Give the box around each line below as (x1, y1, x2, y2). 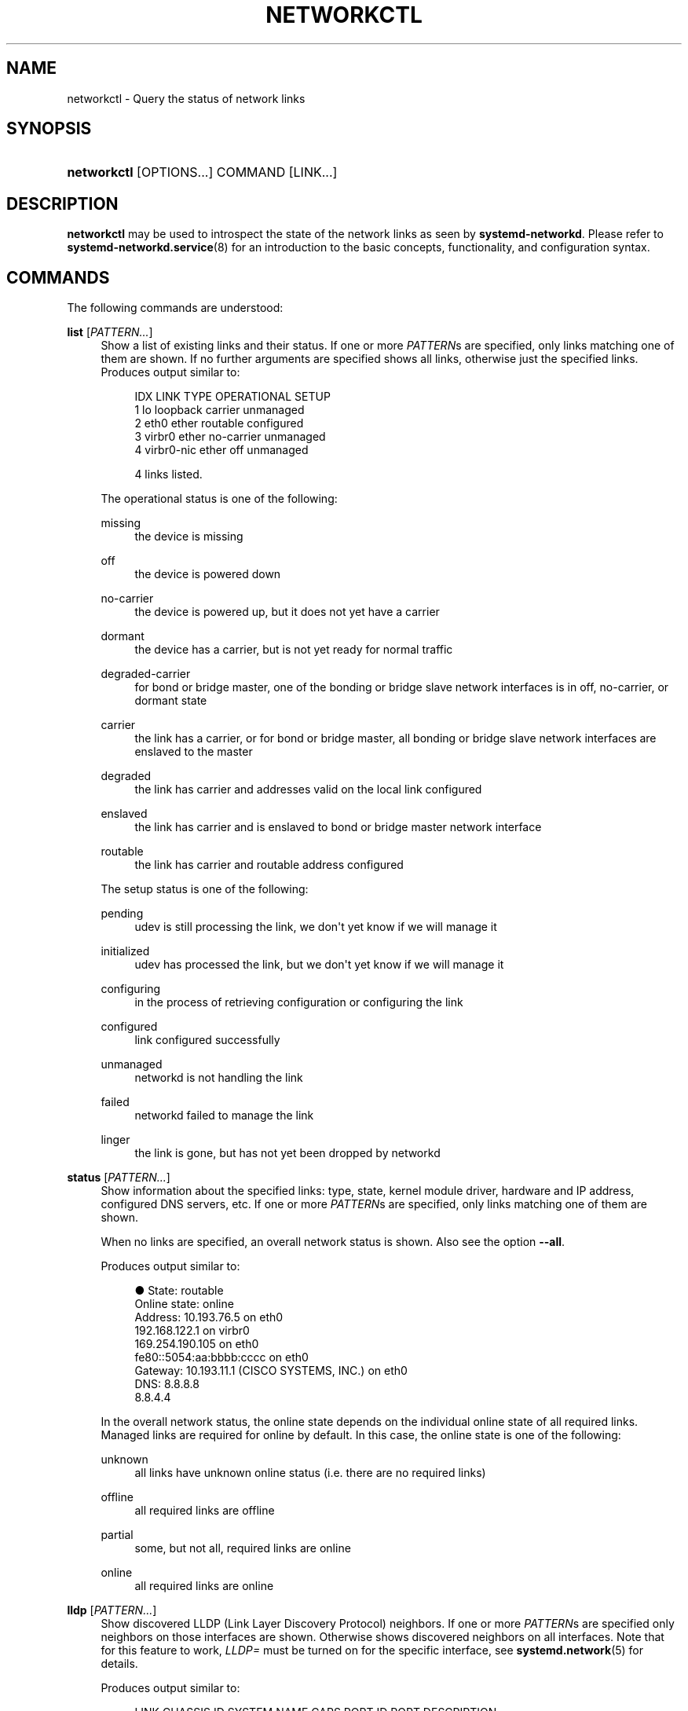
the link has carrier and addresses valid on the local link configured (134, 782, 482, 797)
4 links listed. (134, 467, 203, 482)
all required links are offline (134, 1504, 275, 1518)
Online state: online (134, 1297, 234, 1311)
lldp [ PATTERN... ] (67, 1603, 157, 1618)
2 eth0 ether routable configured (134, 416, 304, 430)
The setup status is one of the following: (101, 882, 309, 896)
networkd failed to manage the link (134, 1108, 314, 1123)
